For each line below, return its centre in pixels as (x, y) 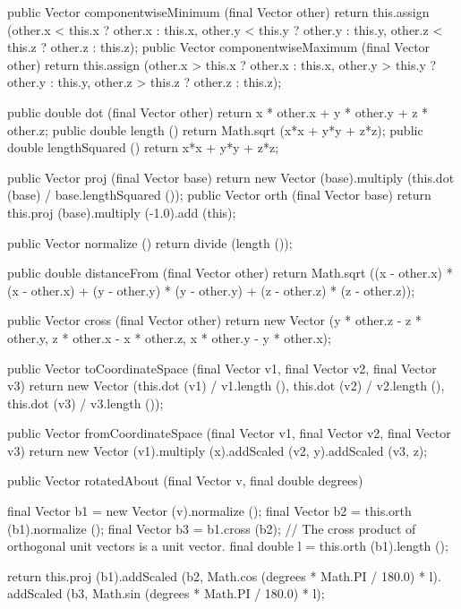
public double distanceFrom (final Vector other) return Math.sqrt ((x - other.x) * (230, 273)
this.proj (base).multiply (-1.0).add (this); (122, 212)
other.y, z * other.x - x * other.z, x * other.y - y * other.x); (169, 337)
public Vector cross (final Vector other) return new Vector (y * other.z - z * (214, 320)
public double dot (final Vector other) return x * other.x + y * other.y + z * (218, 112)
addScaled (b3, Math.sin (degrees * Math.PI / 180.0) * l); (166, 593)
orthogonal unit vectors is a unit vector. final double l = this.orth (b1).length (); (228, 546)
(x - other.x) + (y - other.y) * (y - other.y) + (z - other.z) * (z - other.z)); (211, 290)
